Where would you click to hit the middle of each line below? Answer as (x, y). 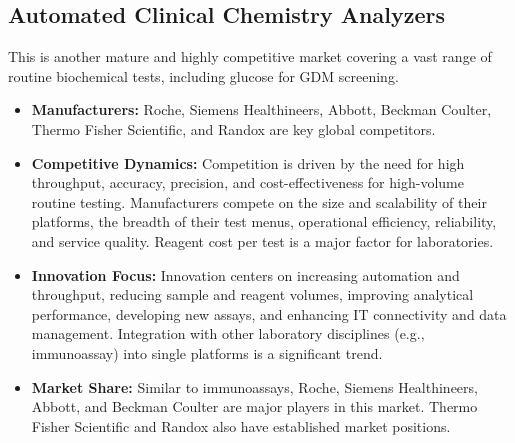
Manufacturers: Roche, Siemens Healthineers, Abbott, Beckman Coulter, (261, 109)
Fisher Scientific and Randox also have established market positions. (241, 425)
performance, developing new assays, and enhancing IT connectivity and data (269, 313)
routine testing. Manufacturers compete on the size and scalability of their (259, 201)
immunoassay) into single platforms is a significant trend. (207, 352)
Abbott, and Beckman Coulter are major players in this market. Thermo (254, 406)
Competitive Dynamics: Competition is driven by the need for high (248, 162)
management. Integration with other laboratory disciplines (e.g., (228, 333)
